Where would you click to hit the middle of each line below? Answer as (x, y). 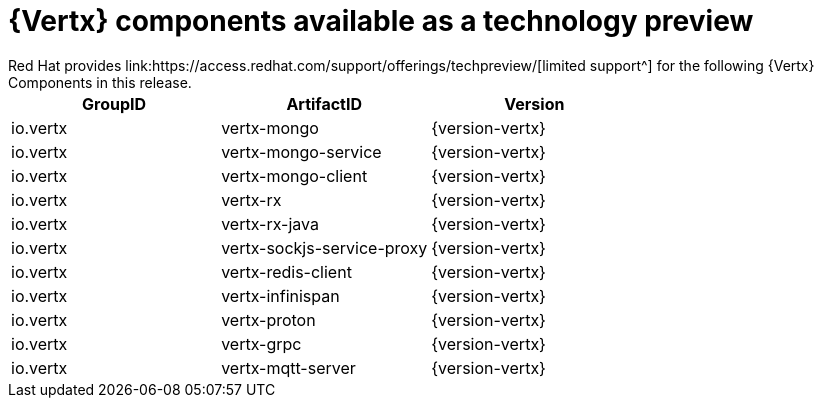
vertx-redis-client (286, 271)
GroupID (114, 103)
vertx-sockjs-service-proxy (324, 247)
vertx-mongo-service (301, 151)
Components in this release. (100, 82)
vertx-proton (268, 319)
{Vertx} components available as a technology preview (381, 21)
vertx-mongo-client (294, 175)
